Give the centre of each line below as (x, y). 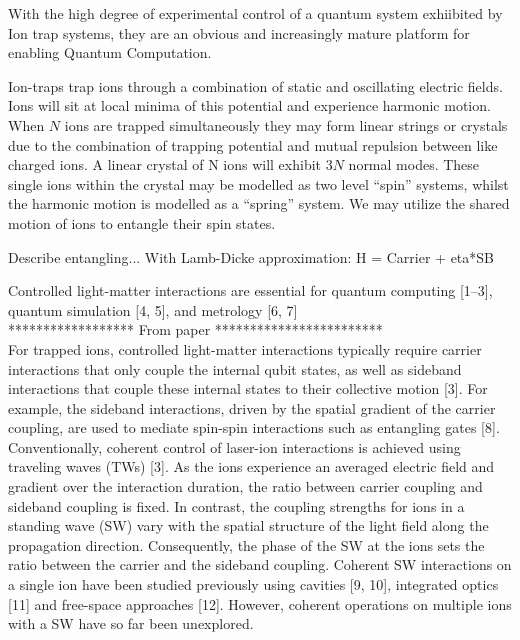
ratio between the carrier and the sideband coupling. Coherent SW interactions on (260, 564)
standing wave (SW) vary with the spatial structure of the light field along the (248, 525)
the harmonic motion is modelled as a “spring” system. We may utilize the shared (259, 203)
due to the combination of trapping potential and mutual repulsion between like (253, 144)
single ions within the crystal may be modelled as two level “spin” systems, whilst (258, 183)
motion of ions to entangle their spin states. (142, 222)
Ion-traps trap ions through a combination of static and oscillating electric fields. (255, 85)
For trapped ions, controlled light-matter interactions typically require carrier (245, 348)
